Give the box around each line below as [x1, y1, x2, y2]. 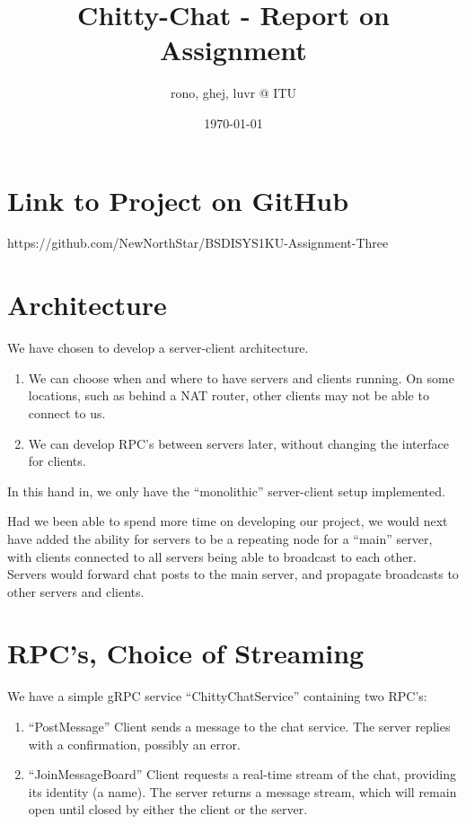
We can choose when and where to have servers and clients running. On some [28, 368, 454, 387]
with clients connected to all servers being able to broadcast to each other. [7, 547, 417, 565]
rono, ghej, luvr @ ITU [170, 83, 297, 102]
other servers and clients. [7, 582, 145, 600]
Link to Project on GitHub [7, 181, 349, 218]
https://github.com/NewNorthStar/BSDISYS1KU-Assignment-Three [7, 233, 389, 252]
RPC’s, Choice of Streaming [7, 635, 365, 671]
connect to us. [28, 403, 106, 422]
